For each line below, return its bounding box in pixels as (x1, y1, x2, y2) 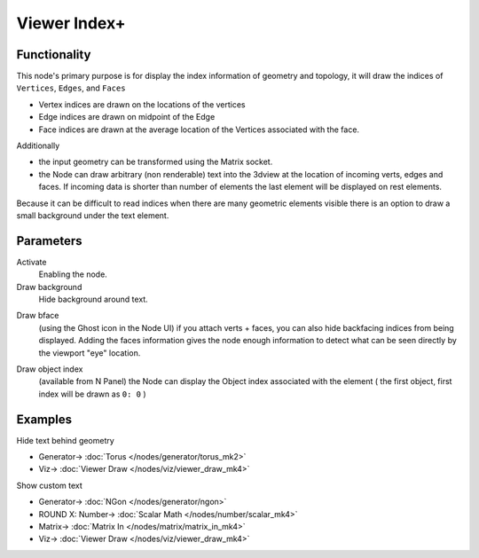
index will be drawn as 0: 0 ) (38, 389, 146, 399)
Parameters (16, 233, 82, 248)
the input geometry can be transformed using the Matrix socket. (38, 156, 273, 168)
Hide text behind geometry (16, 435, 114, 445)
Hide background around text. (38, 294, 148, 305)
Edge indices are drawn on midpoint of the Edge (38, 112, 216, 122)
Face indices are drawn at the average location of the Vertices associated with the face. (38, 124, 359, 135)
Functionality (16, 47, 91, 62)
